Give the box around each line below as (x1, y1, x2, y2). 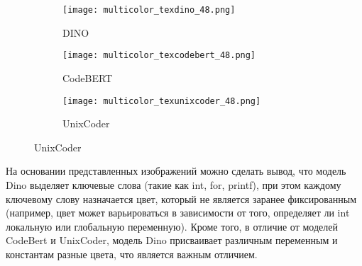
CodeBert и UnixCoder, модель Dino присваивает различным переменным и (6, 233, 338, 248)
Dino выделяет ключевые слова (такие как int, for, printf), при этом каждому (6, 177, 341, 192)
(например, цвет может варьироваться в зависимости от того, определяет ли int (6, 205, 350, 220)
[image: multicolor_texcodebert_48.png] (62, 50, 256, 61)
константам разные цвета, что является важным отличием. (6, 246, 258, 261)
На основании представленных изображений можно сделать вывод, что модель (6, 163, 346, 178)
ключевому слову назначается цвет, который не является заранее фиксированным (6, 191, 357, 206)
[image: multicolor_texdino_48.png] (62, 5, 236, 15)
